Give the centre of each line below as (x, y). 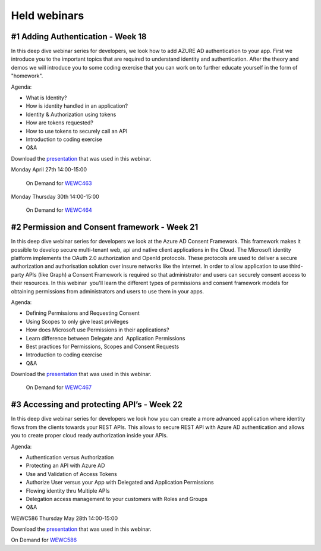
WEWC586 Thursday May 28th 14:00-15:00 (64, 518)
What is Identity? (46, 98)
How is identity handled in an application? (77, 106)
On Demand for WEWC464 (59, 210)
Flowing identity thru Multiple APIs (68, 490)
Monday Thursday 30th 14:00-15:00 (55, 196)
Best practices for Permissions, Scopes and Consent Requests (103, 346)
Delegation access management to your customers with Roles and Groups (117, 499)
